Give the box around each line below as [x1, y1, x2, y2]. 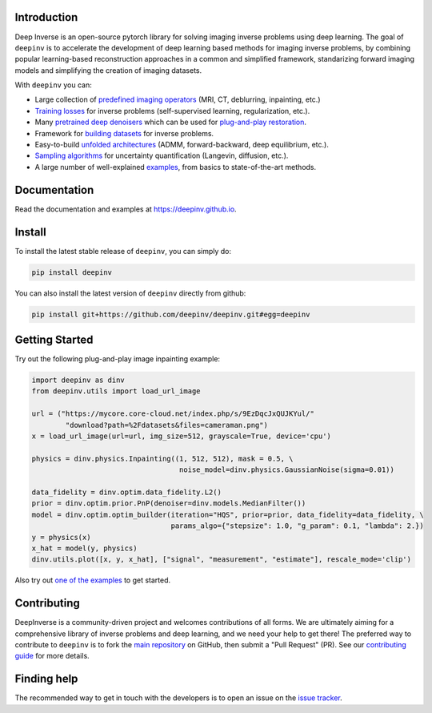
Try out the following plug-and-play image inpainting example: [14, 354, 220, 364]
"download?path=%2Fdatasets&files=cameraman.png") [65, 421, 268, 429]
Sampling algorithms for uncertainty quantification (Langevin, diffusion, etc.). [34, 151, 289, 160]
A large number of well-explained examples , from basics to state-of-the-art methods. [34, 162, 317, 171]
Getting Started [14, 332, 94, 346]
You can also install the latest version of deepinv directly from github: [14, 288, 246, 298]
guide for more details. [14, 651, 90, 661]
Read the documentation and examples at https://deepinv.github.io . [14, 204, 237, 214]
